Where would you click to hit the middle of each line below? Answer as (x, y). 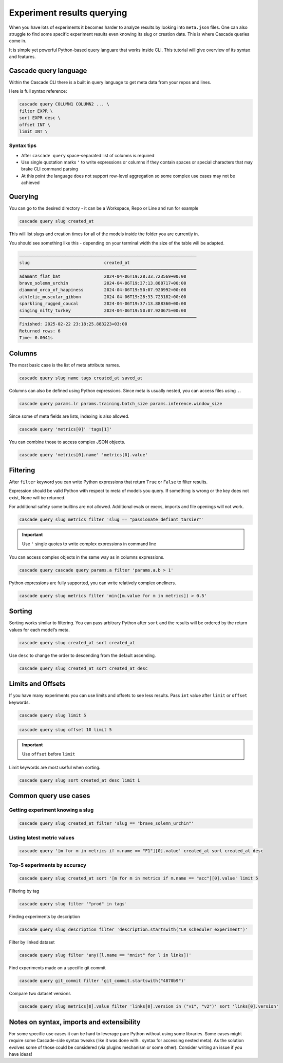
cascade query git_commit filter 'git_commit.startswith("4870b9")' (103, 981)
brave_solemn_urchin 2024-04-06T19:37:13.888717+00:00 (103, 283)
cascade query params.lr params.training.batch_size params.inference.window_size (121, 403)
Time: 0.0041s (36, 338)
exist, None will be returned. (37, 497)
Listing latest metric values (42, 838)
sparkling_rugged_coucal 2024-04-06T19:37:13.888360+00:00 (103, 304)
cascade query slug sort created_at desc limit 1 (80, 780)
